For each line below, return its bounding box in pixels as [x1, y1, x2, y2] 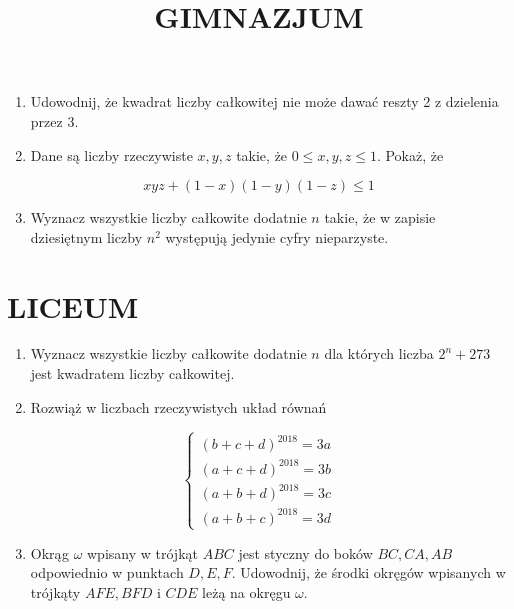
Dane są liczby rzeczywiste [30, 144, 193, 165]
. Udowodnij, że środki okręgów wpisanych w [231, 562, 506, 583]
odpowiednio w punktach [30, 562, 184, 583]
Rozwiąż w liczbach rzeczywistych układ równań [30, 396, 327, 417]
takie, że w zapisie [324, 207, 436, 228]
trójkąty [30, 582, 81, 603]
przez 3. [30, 110, 79, 131]
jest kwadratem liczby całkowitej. [30, 363, 235, 384]
